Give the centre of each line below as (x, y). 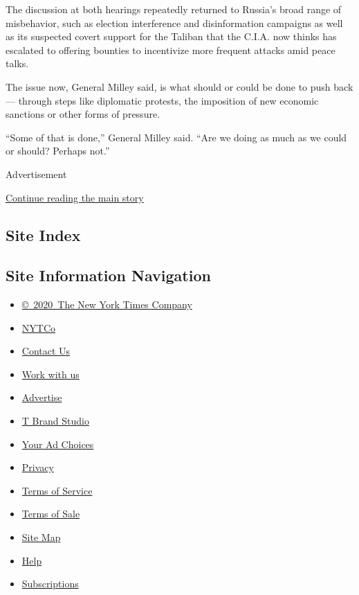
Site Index (43, 234)
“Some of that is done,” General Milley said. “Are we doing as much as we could (176, 137)
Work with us (50, 374)
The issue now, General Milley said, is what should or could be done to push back (179, 86)
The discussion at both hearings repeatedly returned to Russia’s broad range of (174, 9)
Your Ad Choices (58, 444)
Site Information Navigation (108, 275)
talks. (17, 63)
